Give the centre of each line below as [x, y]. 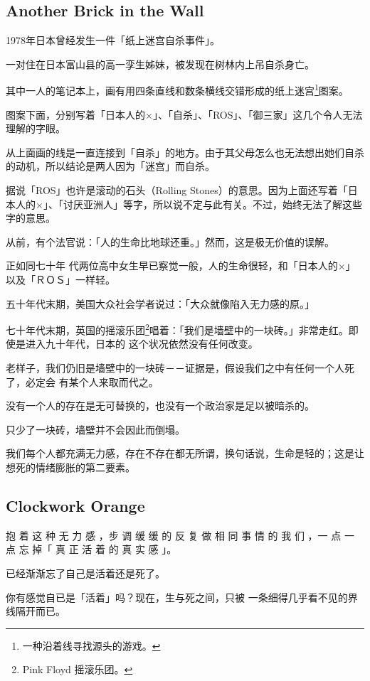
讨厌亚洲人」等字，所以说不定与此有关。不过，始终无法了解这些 [212, 204]
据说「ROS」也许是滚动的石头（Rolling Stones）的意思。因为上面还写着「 [177, 190]
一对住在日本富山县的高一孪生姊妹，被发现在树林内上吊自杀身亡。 [160, 64]
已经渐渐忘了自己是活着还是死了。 [85, 573]
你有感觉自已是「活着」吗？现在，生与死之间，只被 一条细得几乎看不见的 [177, 597]
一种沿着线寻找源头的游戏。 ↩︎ [91, 645]
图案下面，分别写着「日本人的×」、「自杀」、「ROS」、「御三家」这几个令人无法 [184, 114]
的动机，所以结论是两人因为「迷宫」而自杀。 [110, 166]
